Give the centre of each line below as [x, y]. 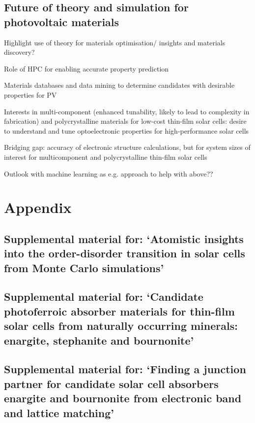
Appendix [38, 207]
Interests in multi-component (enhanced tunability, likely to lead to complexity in [127, 111]
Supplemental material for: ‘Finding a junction [125, 369]
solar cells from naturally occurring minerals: [121, 326]
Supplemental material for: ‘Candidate [104, 297]
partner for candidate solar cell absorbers [111, 383]
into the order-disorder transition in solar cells [125, 253]
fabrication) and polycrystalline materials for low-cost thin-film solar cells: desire [125, 121]
